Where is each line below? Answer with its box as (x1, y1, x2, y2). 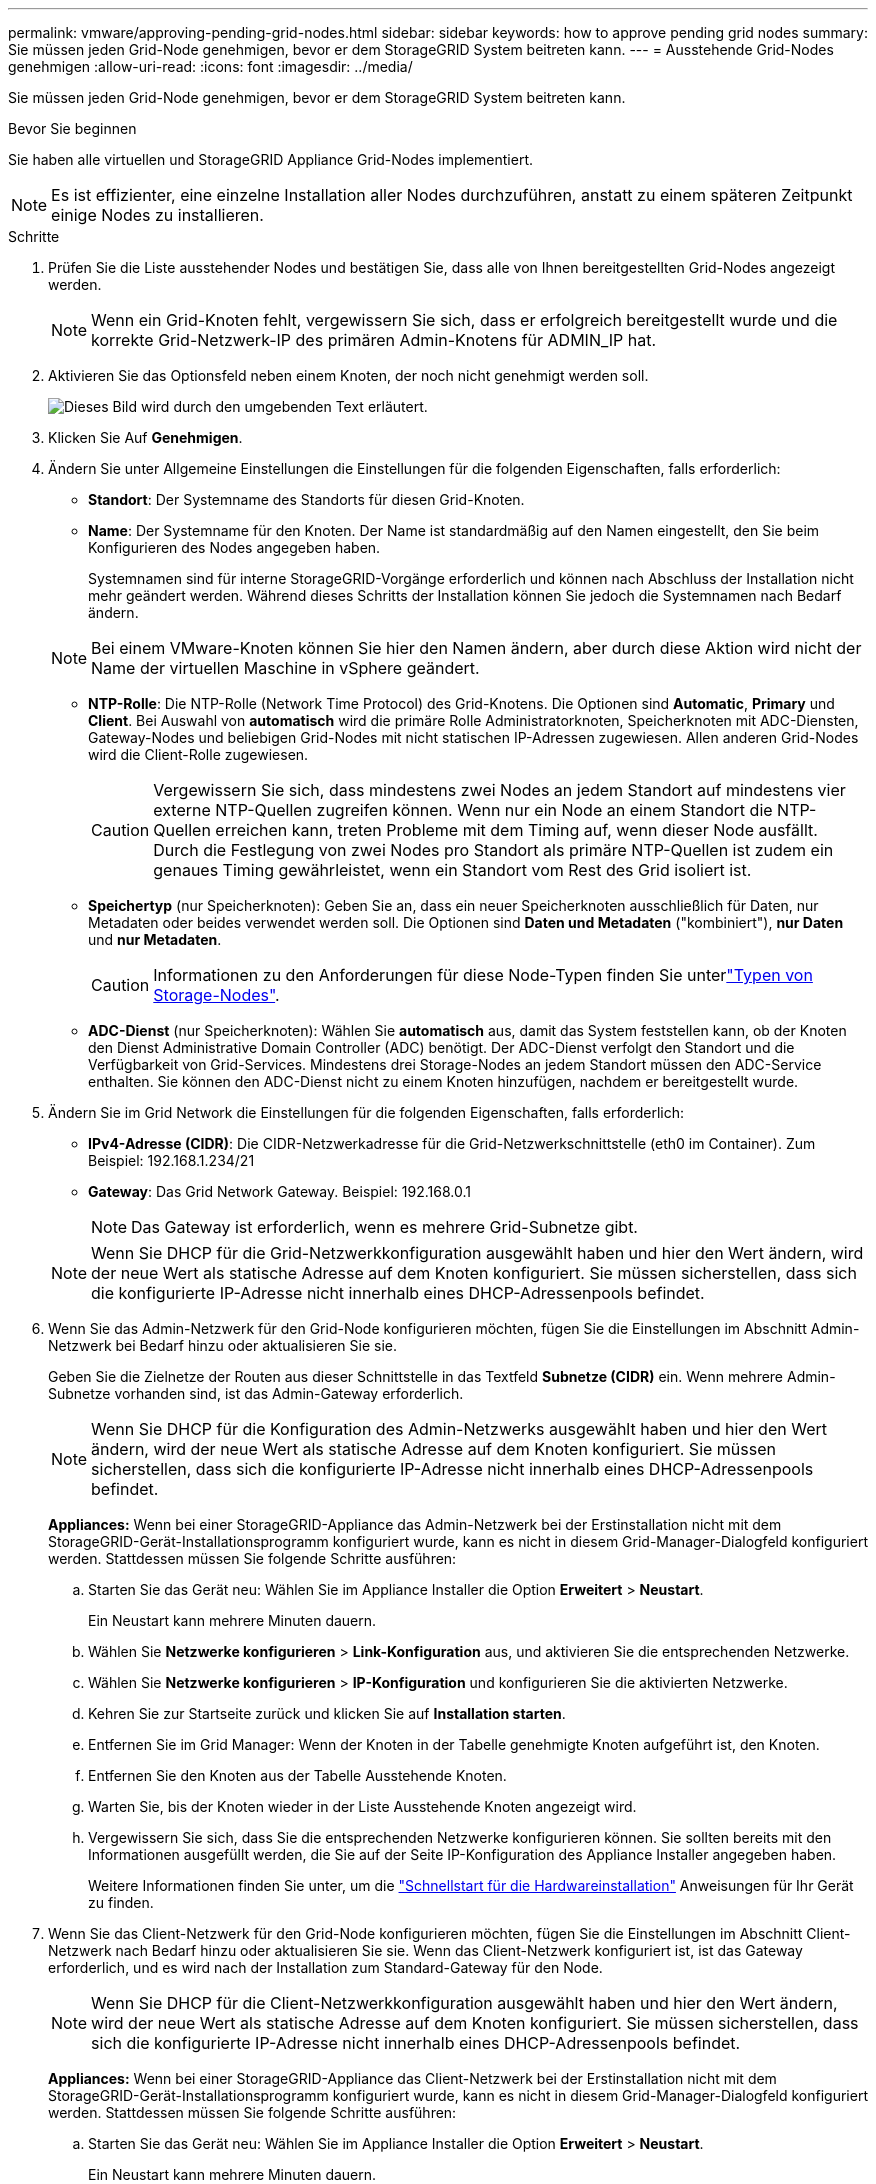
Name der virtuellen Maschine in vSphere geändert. (91, 658, 480, 678)
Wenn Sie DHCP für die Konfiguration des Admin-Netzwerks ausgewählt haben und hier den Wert (91, 1419, 827, 1439)
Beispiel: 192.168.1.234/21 (88, 1152, 255, 1169)
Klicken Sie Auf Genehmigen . (48, 429, 243, 446)
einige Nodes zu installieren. (51, 205, 264, 225)
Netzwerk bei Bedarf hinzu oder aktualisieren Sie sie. (48, 1337, 397, 1354)
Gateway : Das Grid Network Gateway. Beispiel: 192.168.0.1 (88, 1183, 471, 1200)
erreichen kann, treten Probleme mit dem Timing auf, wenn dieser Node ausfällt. (215, 820, 818, 840)
